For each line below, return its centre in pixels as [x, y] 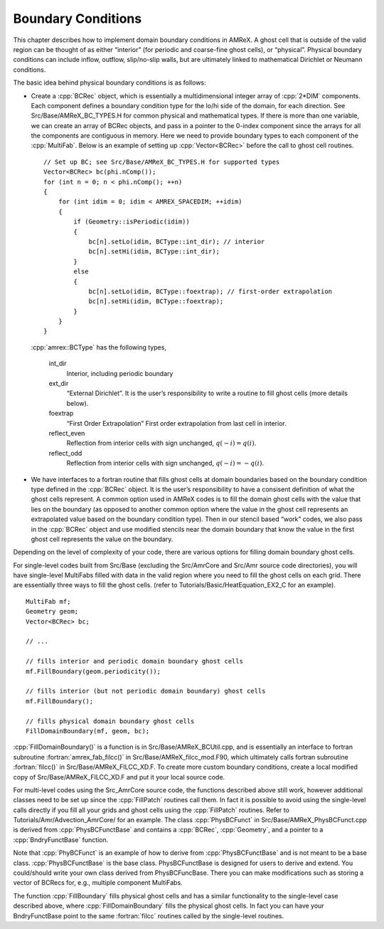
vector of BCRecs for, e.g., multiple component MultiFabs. [98, 883]
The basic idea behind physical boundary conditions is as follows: [110, 83]
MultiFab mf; [48, 601]
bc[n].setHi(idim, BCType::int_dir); [154, 252]
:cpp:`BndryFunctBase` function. [61, 839]
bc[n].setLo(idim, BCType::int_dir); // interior [177, 241]
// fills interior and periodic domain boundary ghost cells [134, 661]
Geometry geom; [52, 612]
